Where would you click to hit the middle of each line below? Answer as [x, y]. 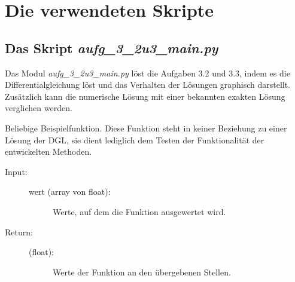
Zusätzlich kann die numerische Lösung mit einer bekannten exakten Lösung [145, 96]
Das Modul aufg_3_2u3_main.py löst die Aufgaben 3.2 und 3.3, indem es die [147, 73]
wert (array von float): [70, 191]
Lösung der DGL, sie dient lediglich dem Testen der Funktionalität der [135, 140]
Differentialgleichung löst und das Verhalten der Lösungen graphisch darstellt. [148, 85]
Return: [19, 232]
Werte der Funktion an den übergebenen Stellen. [142, 272]
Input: [16, 171]
